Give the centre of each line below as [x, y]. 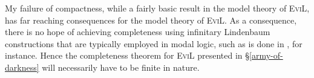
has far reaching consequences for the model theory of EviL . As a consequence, [151, 20]
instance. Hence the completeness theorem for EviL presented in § [127, 55]
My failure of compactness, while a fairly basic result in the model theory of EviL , [157, 8]
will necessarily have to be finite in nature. [121, 67]
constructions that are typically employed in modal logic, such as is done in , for [154, 43]
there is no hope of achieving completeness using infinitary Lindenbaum [138, 32]
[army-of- [266, 55]
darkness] [22, 67]
